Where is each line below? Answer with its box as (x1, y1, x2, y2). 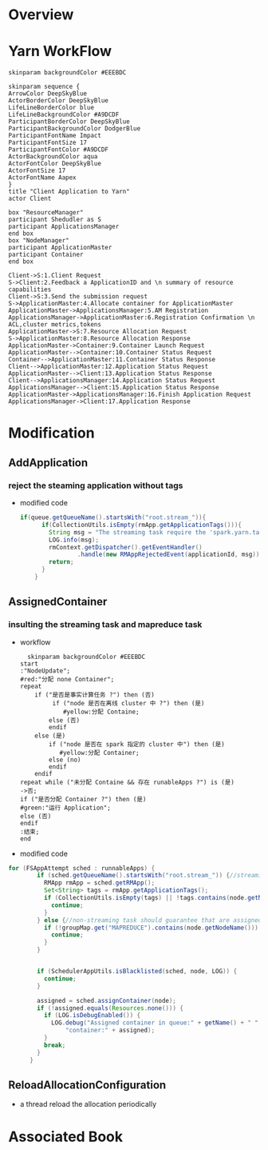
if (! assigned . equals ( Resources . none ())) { (37, 1004, 183, 1012)
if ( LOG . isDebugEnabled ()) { (43, 1012, 141, 1020)
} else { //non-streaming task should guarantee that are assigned (37, 916, 262, 924)
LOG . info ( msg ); (49, 536, 100, 544)
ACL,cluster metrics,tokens (8, 321, 102, 329)
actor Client (8, 194, 52, 203)
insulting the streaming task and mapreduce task (8, 619, 203, 630)
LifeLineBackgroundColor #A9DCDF (8, 110, 120, 119)
